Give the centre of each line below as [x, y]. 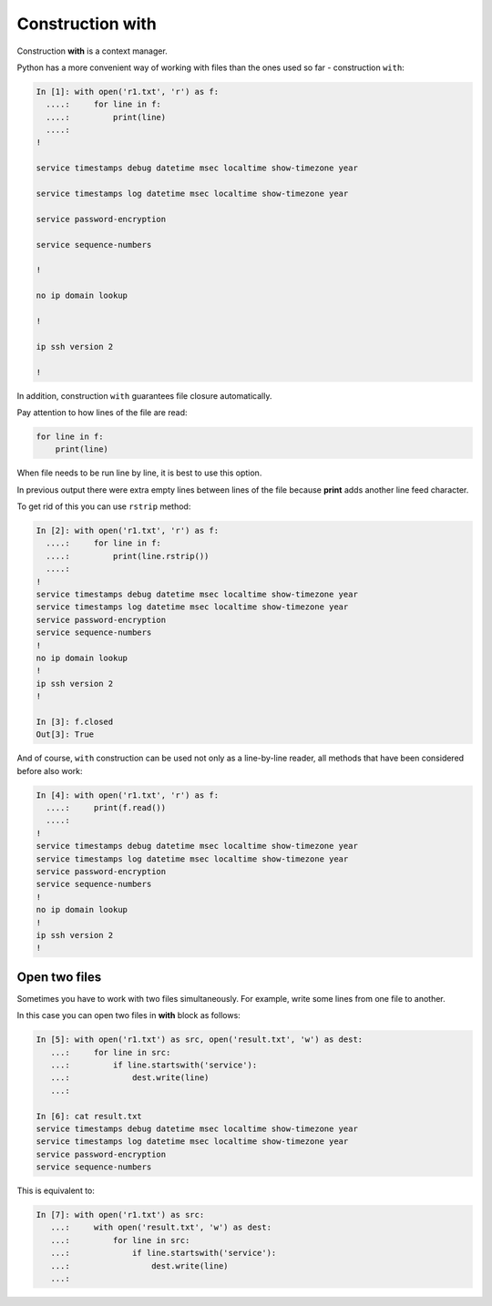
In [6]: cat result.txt [89, 1116]
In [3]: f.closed [75, 721]
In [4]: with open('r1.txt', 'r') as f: [127, 795]
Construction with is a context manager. [92, 51]
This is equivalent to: [56, 1191]
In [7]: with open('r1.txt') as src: [120, 1215]
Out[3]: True [65, 735]
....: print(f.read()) [106, 808]
